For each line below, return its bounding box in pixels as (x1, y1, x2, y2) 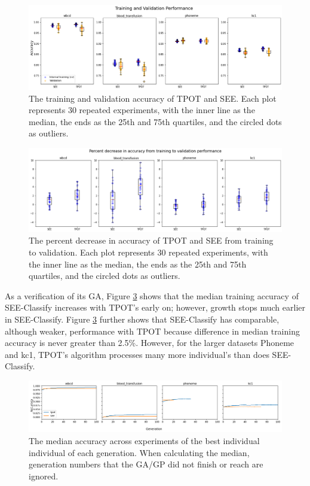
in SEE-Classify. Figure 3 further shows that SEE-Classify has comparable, (5, 312, 280, 325)
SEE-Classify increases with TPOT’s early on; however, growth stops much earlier (5, 301, 305, 314)
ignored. (29, 469, 59, 482)
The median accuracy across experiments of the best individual (29, 435, 260, 447)
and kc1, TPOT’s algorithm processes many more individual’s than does (5, 348, 269, 360)
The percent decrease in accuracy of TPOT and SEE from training (29, 234, 274, 247)
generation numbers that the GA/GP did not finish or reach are (29, 458, 263, 470)
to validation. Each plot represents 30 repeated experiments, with (29, 245, 268, 258)
